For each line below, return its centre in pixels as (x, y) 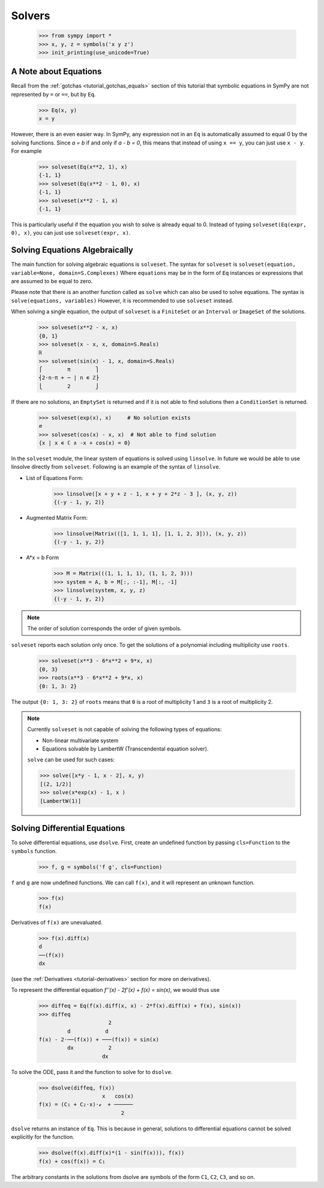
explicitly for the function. (43, 1137)
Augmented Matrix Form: (57, 518)
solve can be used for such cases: (71, 760)
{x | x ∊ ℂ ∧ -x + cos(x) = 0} (85, 443)
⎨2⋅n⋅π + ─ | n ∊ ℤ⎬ (69, 378)
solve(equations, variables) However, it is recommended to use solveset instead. (122, 301)
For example (26, 151)
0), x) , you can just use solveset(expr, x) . (71, 233)
